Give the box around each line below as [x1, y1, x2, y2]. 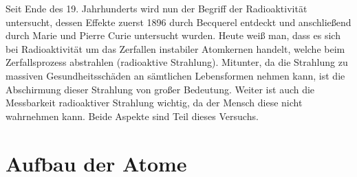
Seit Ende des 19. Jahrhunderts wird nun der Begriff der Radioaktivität [6, 1, 307, 15]
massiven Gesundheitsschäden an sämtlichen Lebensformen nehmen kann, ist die [6, 68, 345, 82]
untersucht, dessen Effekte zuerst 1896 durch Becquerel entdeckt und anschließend [6, 14, 351, 29]
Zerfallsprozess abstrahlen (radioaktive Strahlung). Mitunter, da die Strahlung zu [6, 55, 348, 69]
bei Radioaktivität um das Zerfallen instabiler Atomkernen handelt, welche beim [6, 41, 345, 56]
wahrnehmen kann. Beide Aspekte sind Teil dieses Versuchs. [6, 108, 259, 123]
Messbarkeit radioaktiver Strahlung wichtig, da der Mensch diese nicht [6, 95, 303, 110]
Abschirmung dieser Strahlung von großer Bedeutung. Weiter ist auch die [6, 82, 315, 96]
